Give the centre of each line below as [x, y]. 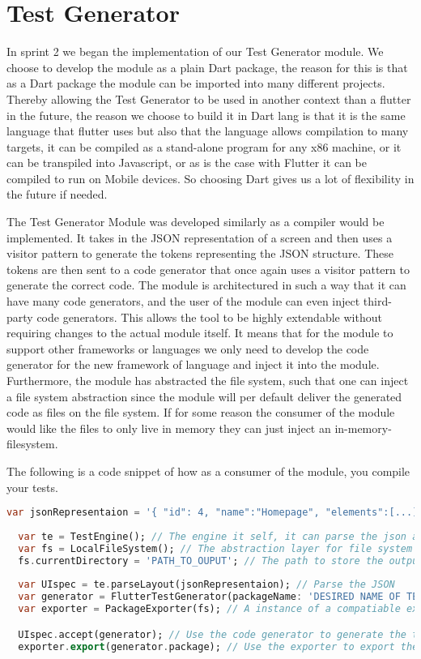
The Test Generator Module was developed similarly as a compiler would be [196, 222]
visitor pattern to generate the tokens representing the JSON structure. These [200, 253]
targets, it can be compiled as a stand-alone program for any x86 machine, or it [204, 146]
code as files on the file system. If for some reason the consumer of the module [201, 412]
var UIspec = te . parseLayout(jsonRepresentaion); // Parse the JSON [206, 585]
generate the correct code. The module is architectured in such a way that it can [206, 285]
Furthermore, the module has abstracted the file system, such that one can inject [208, 380]
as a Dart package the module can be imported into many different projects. [196, 83]
